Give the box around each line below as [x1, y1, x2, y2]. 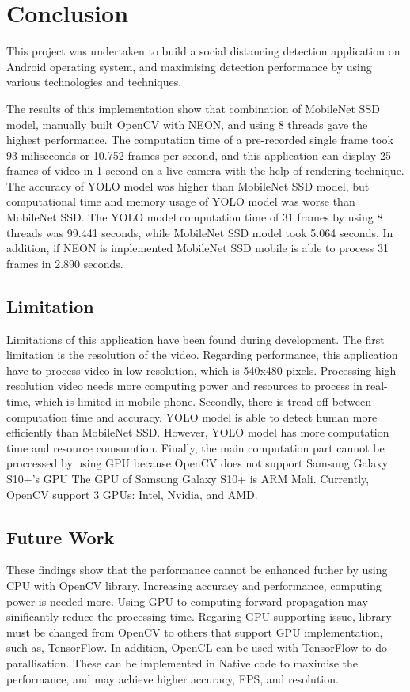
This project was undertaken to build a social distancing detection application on [6, 43, 401, 59]
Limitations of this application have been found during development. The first [6, 331, 385, 347]
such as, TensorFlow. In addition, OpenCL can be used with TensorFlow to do [6, 639, 387, 656]
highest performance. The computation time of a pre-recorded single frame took [6, 131, 393, 148]
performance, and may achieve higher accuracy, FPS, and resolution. [6, 670, 339, 686]
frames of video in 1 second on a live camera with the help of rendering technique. [6, 162, 404, 179]
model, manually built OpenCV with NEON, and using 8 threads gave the [6, 115, 368, 132]
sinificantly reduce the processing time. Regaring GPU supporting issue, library [6, 608, 392, 625]
